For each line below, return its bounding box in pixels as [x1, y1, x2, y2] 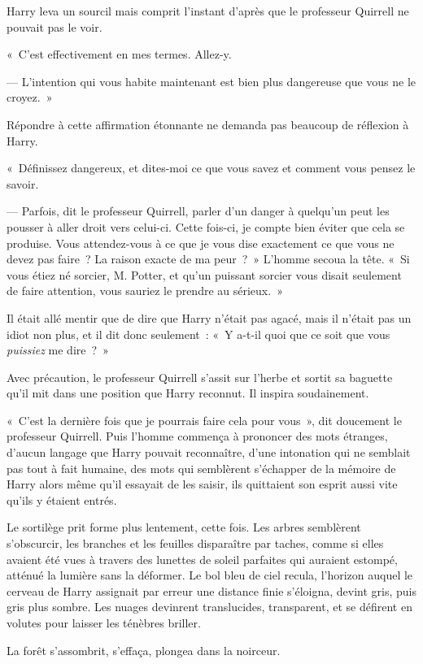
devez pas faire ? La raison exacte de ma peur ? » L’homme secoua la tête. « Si [7, 250, 410, 267]
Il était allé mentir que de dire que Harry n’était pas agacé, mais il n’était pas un [7, 309, 412, 326]
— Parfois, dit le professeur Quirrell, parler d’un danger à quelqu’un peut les [7, 202, 390, 219]
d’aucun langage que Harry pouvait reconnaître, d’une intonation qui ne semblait [7, 444, 411, 461]
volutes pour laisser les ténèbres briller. [7, 614, 201, 631]
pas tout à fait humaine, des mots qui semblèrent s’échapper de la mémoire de [7, 459, 396, 476]
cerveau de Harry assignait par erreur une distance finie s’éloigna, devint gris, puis [7, 582, 417, 599]
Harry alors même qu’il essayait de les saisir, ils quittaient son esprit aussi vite [7, 475, 398, 493]
